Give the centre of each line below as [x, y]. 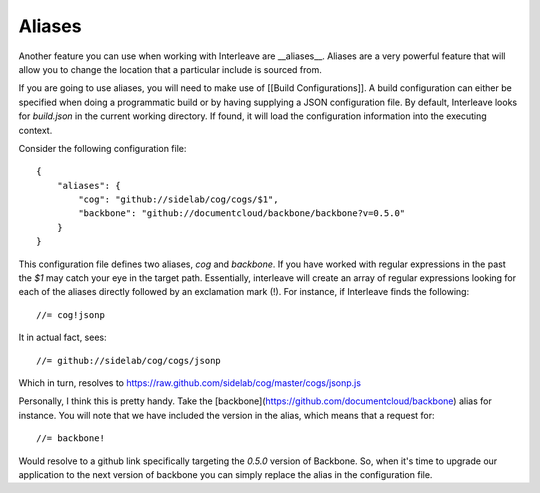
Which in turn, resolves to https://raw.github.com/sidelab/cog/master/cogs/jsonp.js [190, 382]
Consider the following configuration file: [102, 148]
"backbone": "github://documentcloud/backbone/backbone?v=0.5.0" [242, 213]
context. [35, 130]
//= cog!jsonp [70, 314]
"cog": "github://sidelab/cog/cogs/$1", [178, 199]
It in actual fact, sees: [62, 337]
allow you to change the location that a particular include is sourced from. [170, 69]
